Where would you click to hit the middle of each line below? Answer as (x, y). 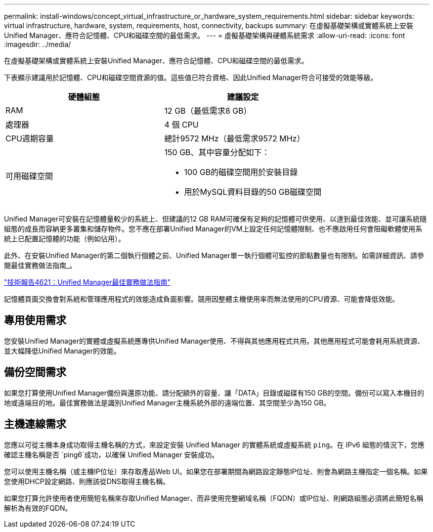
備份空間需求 (35, 372)
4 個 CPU (181, 125)
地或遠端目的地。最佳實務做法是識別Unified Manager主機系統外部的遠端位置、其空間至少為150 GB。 (167, 402)
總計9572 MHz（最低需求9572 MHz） (235, 138)
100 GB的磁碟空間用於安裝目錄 (241, 172)
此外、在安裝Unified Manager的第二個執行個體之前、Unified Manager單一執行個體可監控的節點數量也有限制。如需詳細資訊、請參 (214, 255)
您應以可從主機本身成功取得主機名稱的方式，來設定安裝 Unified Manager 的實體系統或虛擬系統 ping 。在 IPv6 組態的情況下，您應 (214, 444)
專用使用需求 (35, 320)
